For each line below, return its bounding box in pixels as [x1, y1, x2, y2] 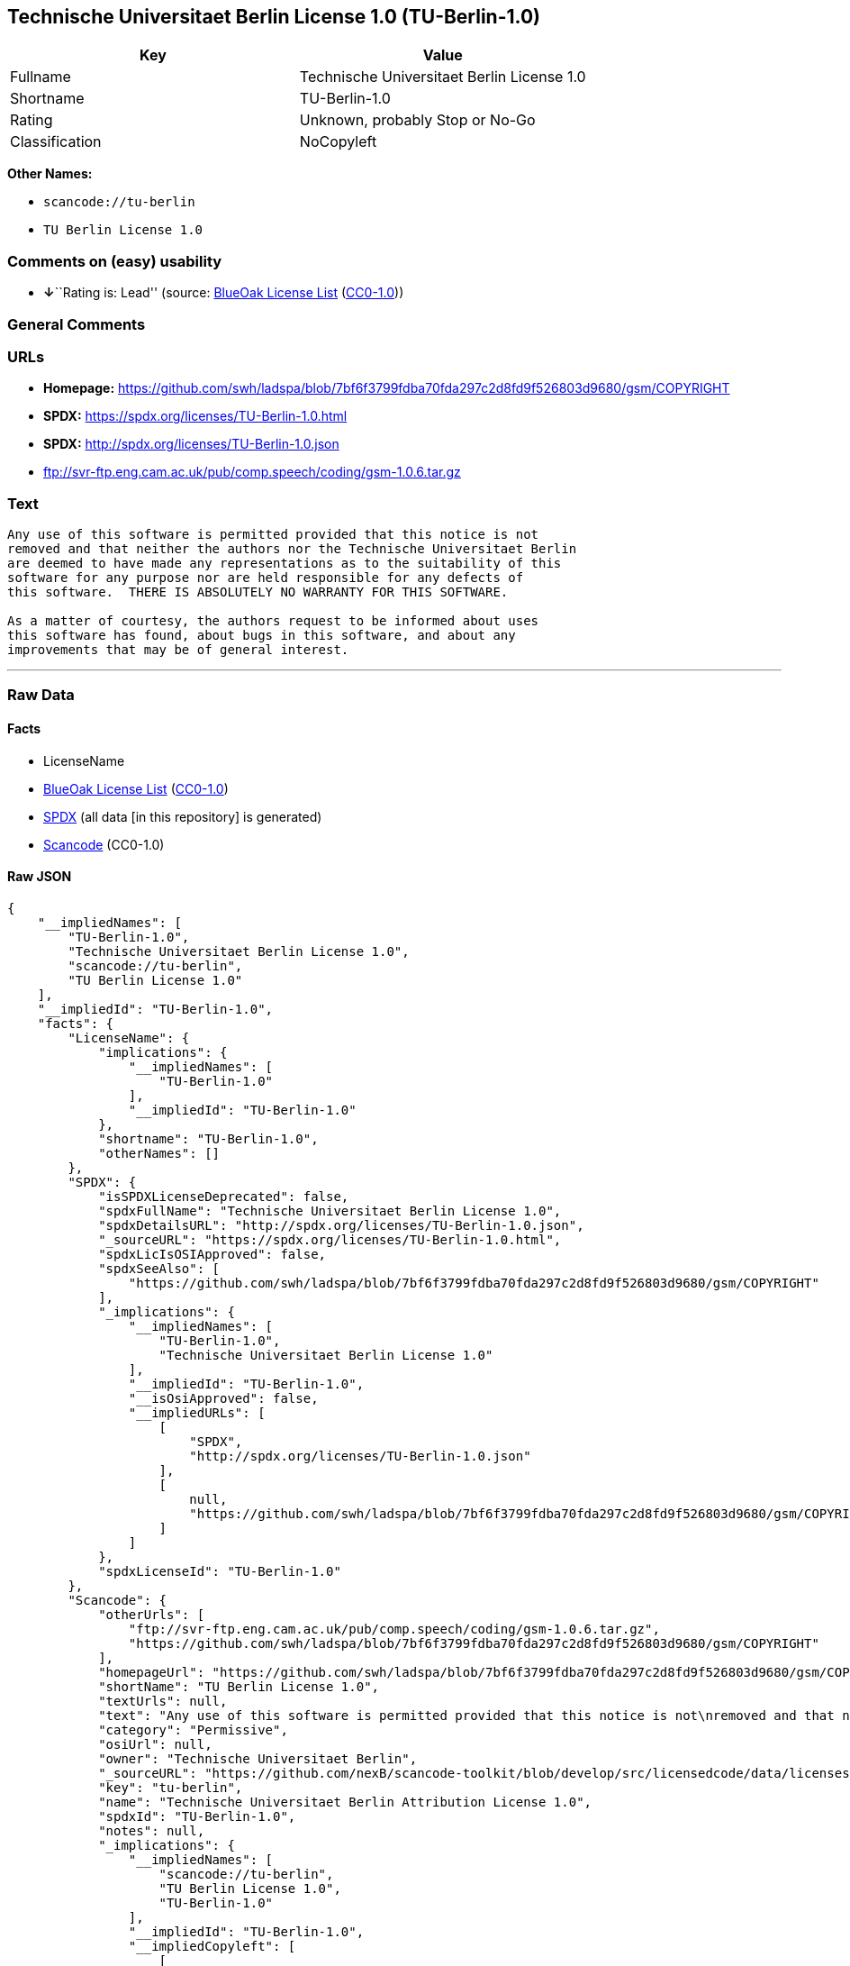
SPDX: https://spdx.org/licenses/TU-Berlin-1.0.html [43, 408, 348, 424]
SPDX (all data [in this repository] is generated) [43, 808, 322, 824]
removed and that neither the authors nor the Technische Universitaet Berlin [7, 542, 577, 557]
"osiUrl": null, [98, 1736, 212, 1752]
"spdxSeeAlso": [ [98, 1261, 221, 1276]
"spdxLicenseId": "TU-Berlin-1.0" [98, 1563, 341, 1579]
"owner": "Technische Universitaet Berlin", [98, 1751, 418, 1766]
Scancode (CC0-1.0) [43, 836, 165, 852]
